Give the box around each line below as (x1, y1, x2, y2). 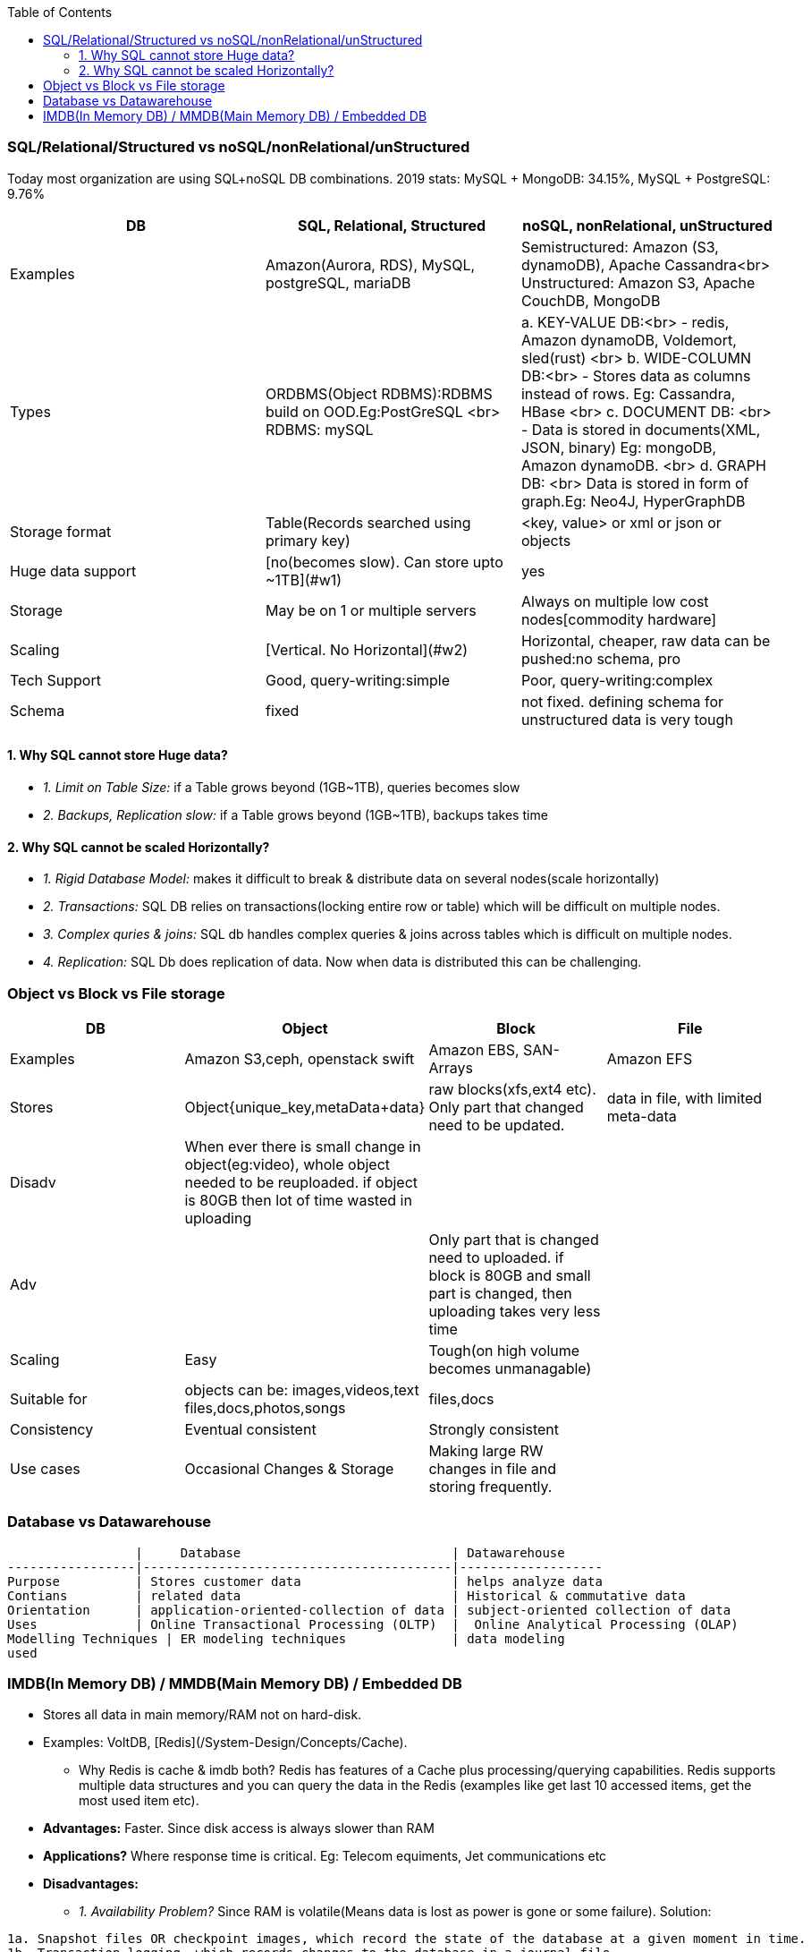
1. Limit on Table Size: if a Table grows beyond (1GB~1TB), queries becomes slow (43, 779, 520, 795)
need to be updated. (428, 1115, 565, 1134)
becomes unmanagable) (428, 1359, 592, 1377)
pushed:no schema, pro (520, 649, 681, 668)
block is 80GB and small (428, 1266, 591, 1284)
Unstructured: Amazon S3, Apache (520, 273, 756, 292)
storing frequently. (428, 1477, 553, 1496)
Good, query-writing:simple (265, 670, 451, 689)
